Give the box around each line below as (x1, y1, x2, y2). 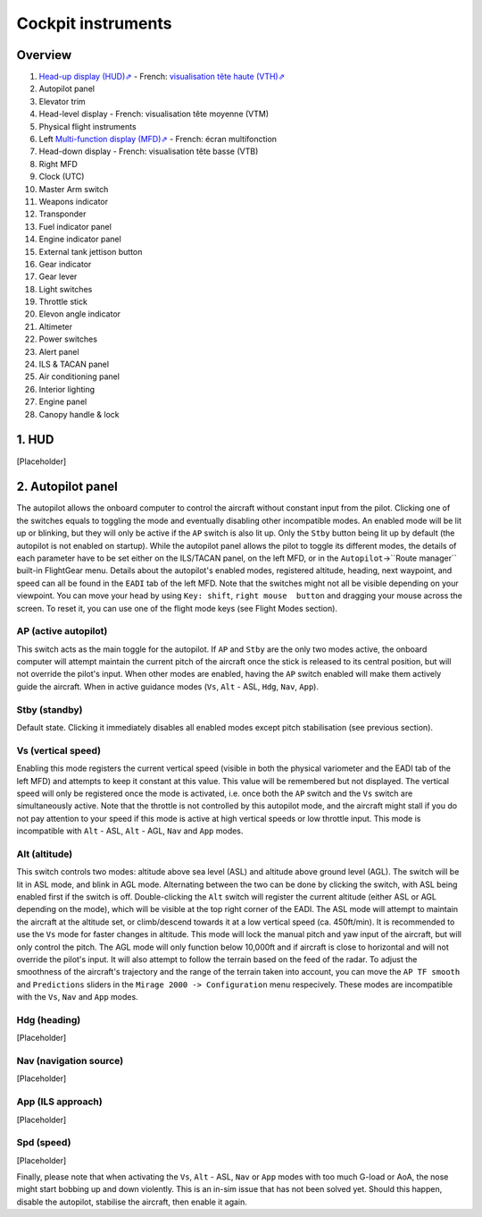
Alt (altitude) (16, 848, 73, 860)
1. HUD (16, 432, 54, 447)
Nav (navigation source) (16, 1055, 124, 1068)
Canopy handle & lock (38, 409, 120, 419)
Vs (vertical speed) (16, 744, 102, 756)
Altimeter (38, 321, 73, 332)
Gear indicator (38, 258, 92, 269)
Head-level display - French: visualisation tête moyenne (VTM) (38, 108, 270, 120)
